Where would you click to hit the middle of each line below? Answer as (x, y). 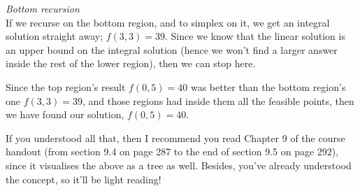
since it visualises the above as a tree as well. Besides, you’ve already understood (179, 165)
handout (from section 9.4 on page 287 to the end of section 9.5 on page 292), (172, 151)
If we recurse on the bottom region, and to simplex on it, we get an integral (168, 22)
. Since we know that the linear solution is (255, 36)
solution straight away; (55, 36)
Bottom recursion (43, 8)
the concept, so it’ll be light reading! (84, 179)
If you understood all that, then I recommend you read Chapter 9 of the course (175, 137)
